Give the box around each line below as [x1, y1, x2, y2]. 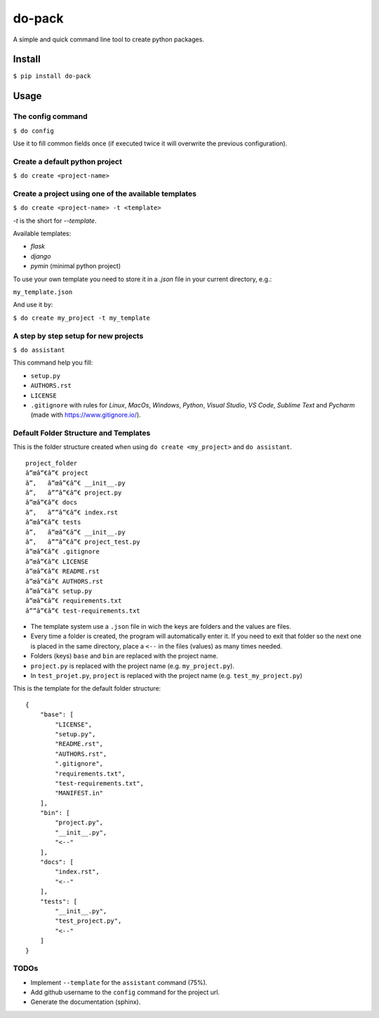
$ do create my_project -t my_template [13, 313, 150, 322]
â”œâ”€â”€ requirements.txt [25, 597, 122, 605]
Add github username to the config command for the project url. [30, 988, 220, 997]
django [30, 252, 51, 260]
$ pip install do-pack [13, 72, 91, 80]
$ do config [13, 126, 54, 135]
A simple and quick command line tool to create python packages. [13, 35, 205, 44]
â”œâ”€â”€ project [25, 469, 89, 477]
